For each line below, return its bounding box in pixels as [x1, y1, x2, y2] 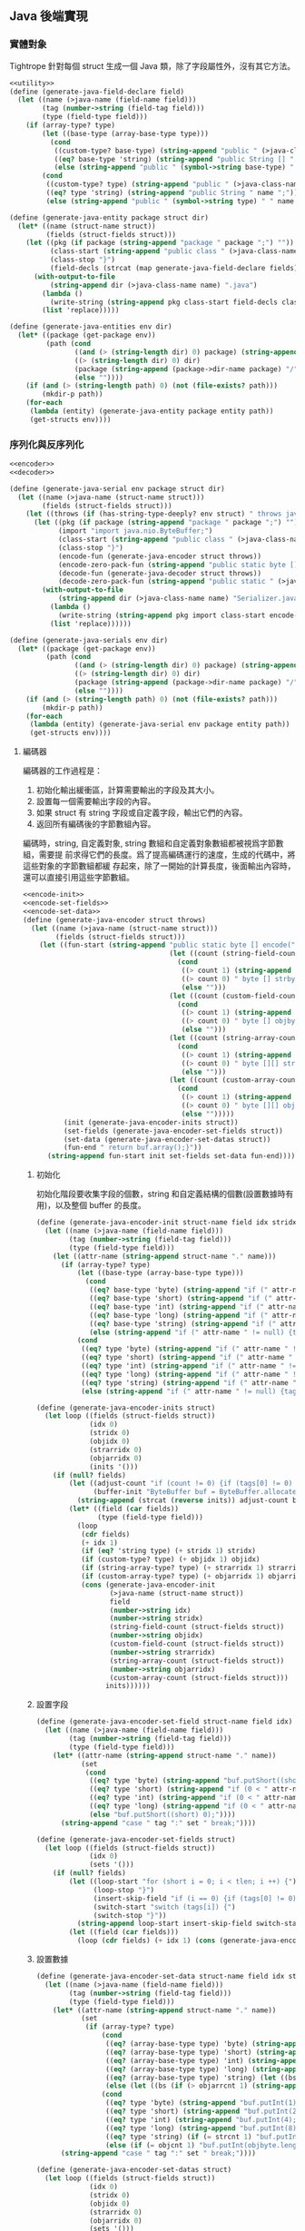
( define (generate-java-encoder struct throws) [22, 915, 206, 924]
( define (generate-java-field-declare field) [9, 87, 184, 96]
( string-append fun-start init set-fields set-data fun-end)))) [46, 1152, 296, 1161]
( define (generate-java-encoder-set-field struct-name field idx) [35, 1717, 293, 1726]
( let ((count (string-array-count [169, 1034, 300, 1043]
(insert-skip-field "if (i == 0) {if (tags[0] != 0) [93, 1893, 297, 1903]
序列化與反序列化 [9, 438, 84, 451]
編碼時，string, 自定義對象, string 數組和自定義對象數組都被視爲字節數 [22, 838, 284, 849]
